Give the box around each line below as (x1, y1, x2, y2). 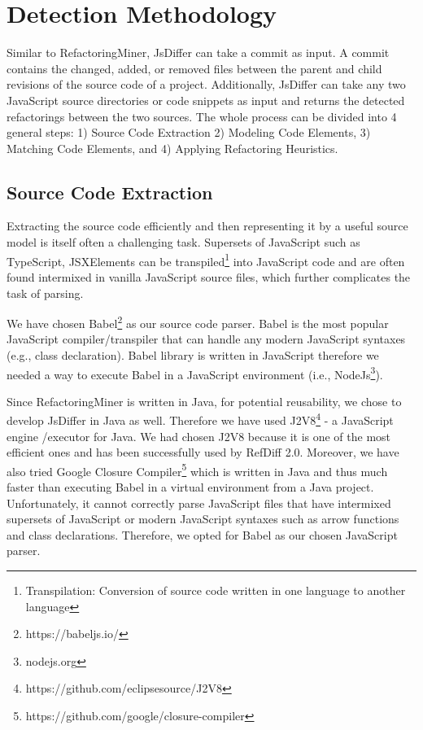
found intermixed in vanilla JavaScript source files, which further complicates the (7, 268, 411, 285)
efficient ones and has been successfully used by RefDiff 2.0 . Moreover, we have (7, 444, 399, 461)
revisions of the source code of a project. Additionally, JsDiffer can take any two (7, 76, 406, 93)
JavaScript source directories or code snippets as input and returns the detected (7, 91, 405, 108)
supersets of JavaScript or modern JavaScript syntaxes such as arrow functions (7, 510, 399, 527)
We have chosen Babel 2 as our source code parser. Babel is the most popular (7, 313, 389, 331)
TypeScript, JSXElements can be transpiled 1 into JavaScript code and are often (7, 250, 405, 269)
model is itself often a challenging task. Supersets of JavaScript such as (7, 234, 360, 251)
